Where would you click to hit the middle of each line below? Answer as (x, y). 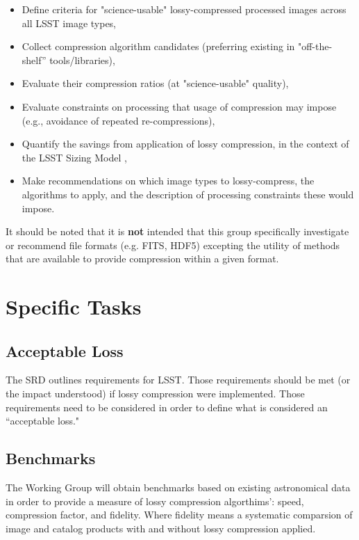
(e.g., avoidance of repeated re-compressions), (118, 120)
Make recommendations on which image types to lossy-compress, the (168, 181)
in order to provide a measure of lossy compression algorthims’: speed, (155, 501)
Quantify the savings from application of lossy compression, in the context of (185, 144)
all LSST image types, (69, 23)
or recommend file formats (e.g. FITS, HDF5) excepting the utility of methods (173, 245)
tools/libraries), (82, 59)
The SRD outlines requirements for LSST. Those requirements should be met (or (178, 380)
